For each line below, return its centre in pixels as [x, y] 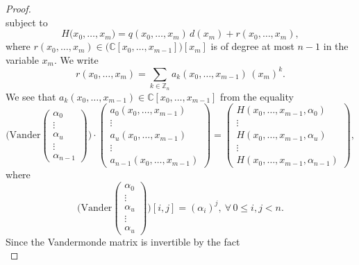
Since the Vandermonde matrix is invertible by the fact [123, 241]
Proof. [18, 8]
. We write [76, 59]
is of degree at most [252, 46]
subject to [27, 22]
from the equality [257, 96]
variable [22, 59]
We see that [31, 96]
